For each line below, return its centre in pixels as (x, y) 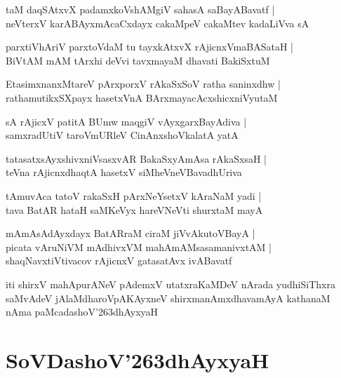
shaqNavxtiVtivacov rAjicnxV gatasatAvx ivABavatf (119, 261)
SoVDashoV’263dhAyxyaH (138, 359)
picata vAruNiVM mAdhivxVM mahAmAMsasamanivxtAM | (139, 247)
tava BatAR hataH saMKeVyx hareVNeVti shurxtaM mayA (134, 209)
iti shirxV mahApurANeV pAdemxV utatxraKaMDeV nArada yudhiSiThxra (170, 284)
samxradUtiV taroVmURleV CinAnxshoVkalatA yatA (122, 135)
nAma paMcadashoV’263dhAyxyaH (82, 312)
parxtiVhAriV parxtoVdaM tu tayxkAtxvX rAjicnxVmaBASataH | (149, 47)
